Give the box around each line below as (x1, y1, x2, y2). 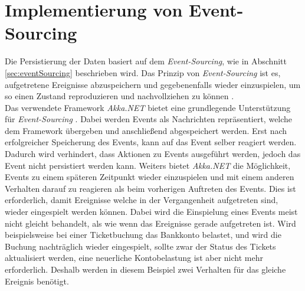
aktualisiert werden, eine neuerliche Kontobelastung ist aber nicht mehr (5, 251, 263, 264)
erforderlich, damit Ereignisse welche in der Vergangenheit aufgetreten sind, (5, 194, 278, 206)
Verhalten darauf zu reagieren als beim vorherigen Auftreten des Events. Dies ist (5, 182, 296, 194)
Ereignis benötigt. (5, 274, 69, 287)
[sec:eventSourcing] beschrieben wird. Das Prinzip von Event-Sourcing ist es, (5, 66, 281, 79)
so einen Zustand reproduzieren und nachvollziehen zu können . (5, 90, 234, 102)
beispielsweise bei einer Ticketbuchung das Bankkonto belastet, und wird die (5, 228, 281, 241)
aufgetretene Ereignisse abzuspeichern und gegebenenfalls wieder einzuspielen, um (5, 78, 301, 90)
